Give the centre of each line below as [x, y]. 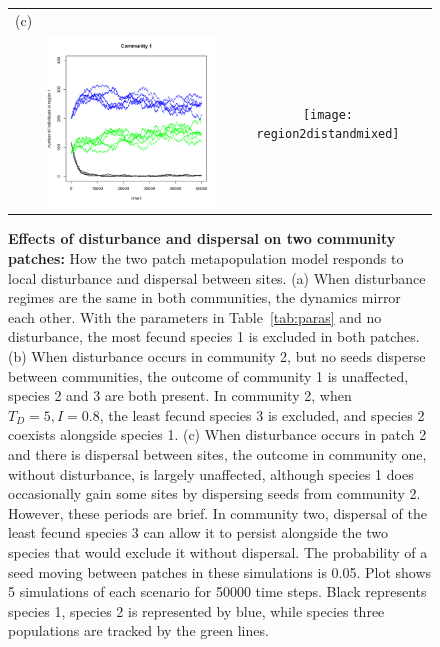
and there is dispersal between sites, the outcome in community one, [217, 453]
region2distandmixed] [328, 134]
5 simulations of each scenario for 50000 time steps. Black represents [217, 591]
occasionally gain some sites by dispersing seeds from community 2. [214, 493]
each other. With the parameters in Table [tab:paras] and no [195, 316]
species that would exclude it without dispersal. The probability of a [218, 551]
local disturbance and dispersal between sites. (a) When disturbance [217, 277]
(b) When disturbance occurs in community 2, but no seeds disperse [217, 356]
